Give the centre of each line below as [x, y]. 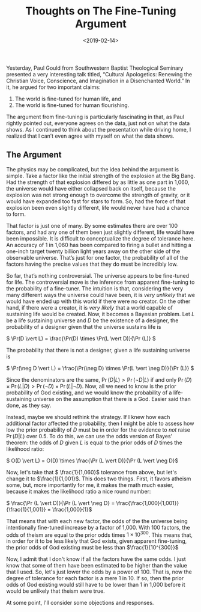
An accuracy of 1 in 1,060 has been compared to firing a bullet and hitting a [99, 245]
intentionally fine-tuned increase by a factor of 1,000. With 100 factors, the [98, 527]
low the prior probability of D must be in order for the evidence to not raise [98, 430]
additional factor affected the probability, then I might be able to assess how [100, 423]
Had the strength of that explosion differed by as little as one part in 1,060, [98, 182]
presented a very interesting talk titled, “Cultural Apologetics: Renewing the [99, 74]
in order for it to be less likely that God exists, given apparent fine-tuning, [97, 541]
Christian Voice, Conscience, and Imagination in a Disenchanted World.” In [98, 81]
